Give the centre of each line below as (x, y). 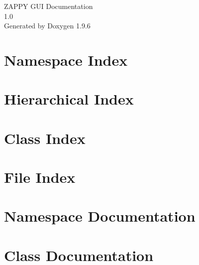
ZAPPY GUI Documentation (49, 6)
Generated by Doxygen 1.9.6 (47, 26)
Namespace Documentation (100, 216)
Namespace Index (66, 60)
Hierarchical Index (69, 99)
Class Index (45, 138)
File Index (40, 177)
